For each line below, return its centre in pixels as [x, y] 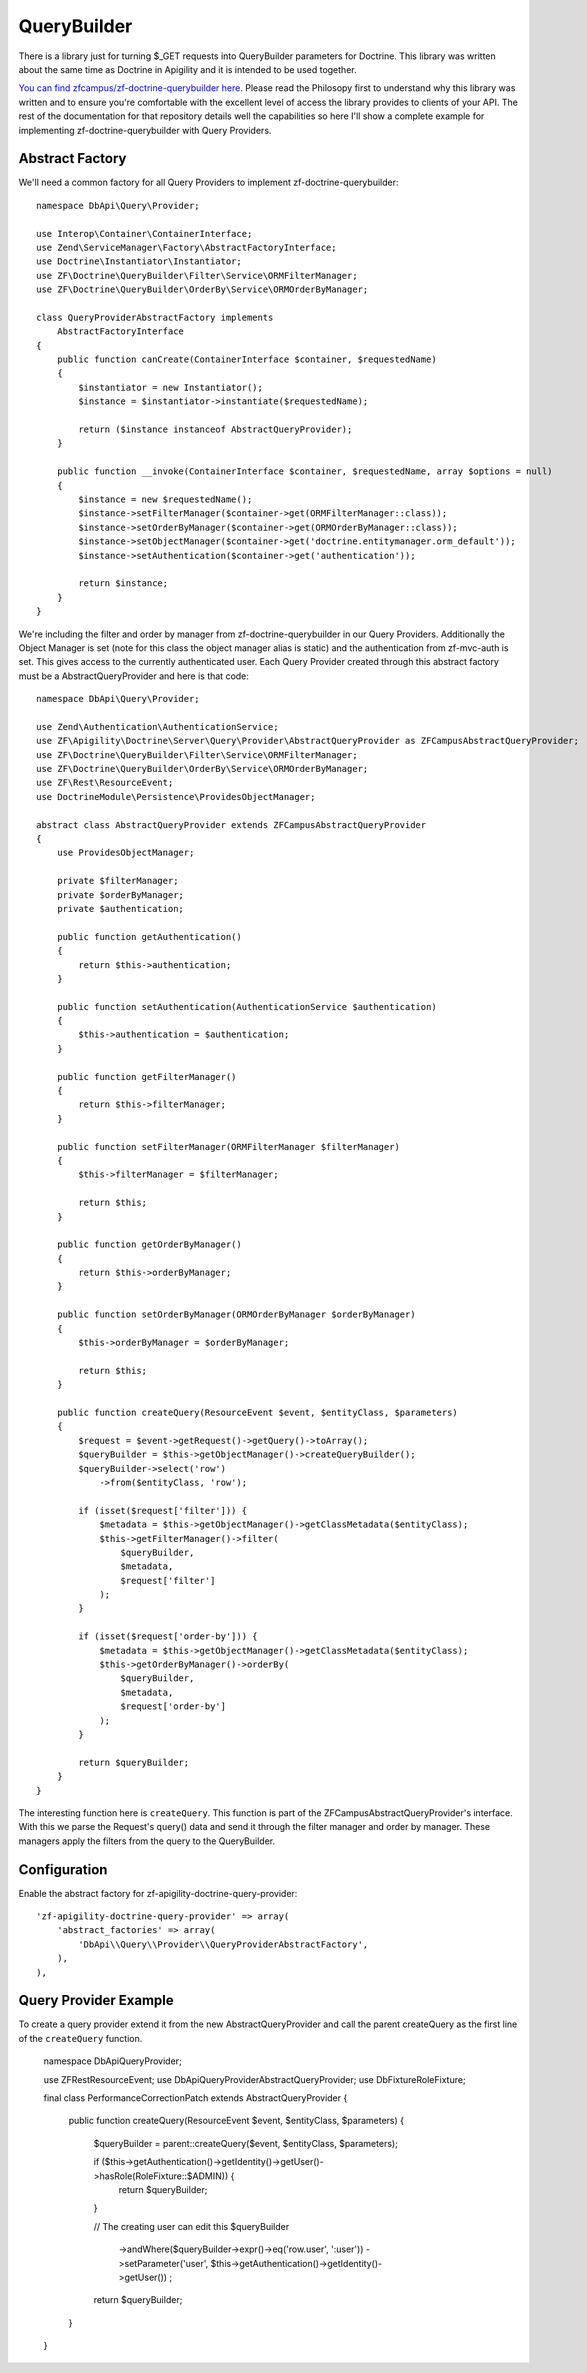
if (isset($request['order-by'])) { [168, 1636]
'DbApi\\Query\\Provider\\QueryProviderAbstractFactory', [223, 1944]
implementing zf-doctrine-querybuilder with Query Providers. [145, 130]
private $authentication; [120, 908]
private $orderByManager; [120, 894]
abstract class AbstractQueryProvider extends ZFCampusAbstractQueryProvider [231, 824]
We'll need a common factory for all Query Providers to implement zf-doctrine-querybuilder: [208, 182]
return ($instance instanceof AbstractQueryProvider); [215, 429]
